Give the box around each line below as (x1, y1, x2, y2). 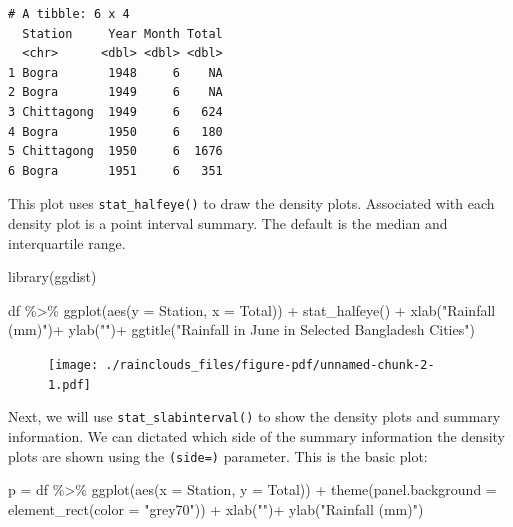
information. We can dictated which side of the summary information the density (8, 425, 505, 446)
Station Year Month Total (22, 26, 223, 41)
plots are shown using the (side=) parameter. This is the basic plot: (8, 445, 428, 466)
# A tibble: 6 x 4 (8, 7, 130, 21)
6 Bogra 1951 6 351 (8, 163, 223, 178)
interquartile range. (8, 232, 126, 253)
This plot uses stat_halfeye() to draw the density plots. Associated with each (8, 193, 495, 214)
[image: (48, 357, 99, 372)
